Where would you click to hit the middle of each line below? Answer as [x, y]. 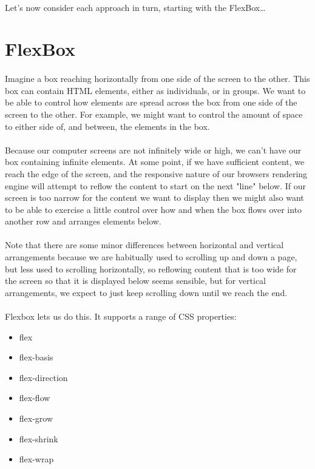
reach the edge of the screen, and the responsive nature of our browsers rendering [156, 173]
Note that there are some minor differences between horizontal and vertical [144, 245]
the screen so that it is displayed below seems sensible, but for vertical [136, 281]
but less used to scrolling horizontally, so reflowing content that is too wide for [151, 268]
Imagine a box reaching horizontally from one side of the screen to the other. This [157, 79]
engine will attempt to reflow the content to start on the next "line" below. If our [155, 185]
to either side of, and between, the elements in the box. [107, 126]
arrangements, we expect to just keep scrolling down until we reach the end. [146, 292]
